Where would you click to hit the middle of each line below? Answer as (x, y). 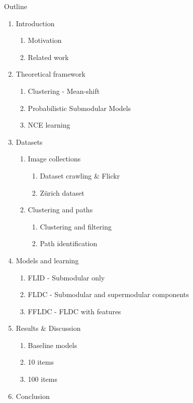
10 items (41, 362)
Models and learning (47, 260)
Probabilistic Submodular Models (79, 108)
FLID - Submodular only (66, 277)
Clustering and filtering (76, 226)
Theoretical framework (51, 74)
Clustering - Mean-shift (64, 91)
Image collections (54, 159)
